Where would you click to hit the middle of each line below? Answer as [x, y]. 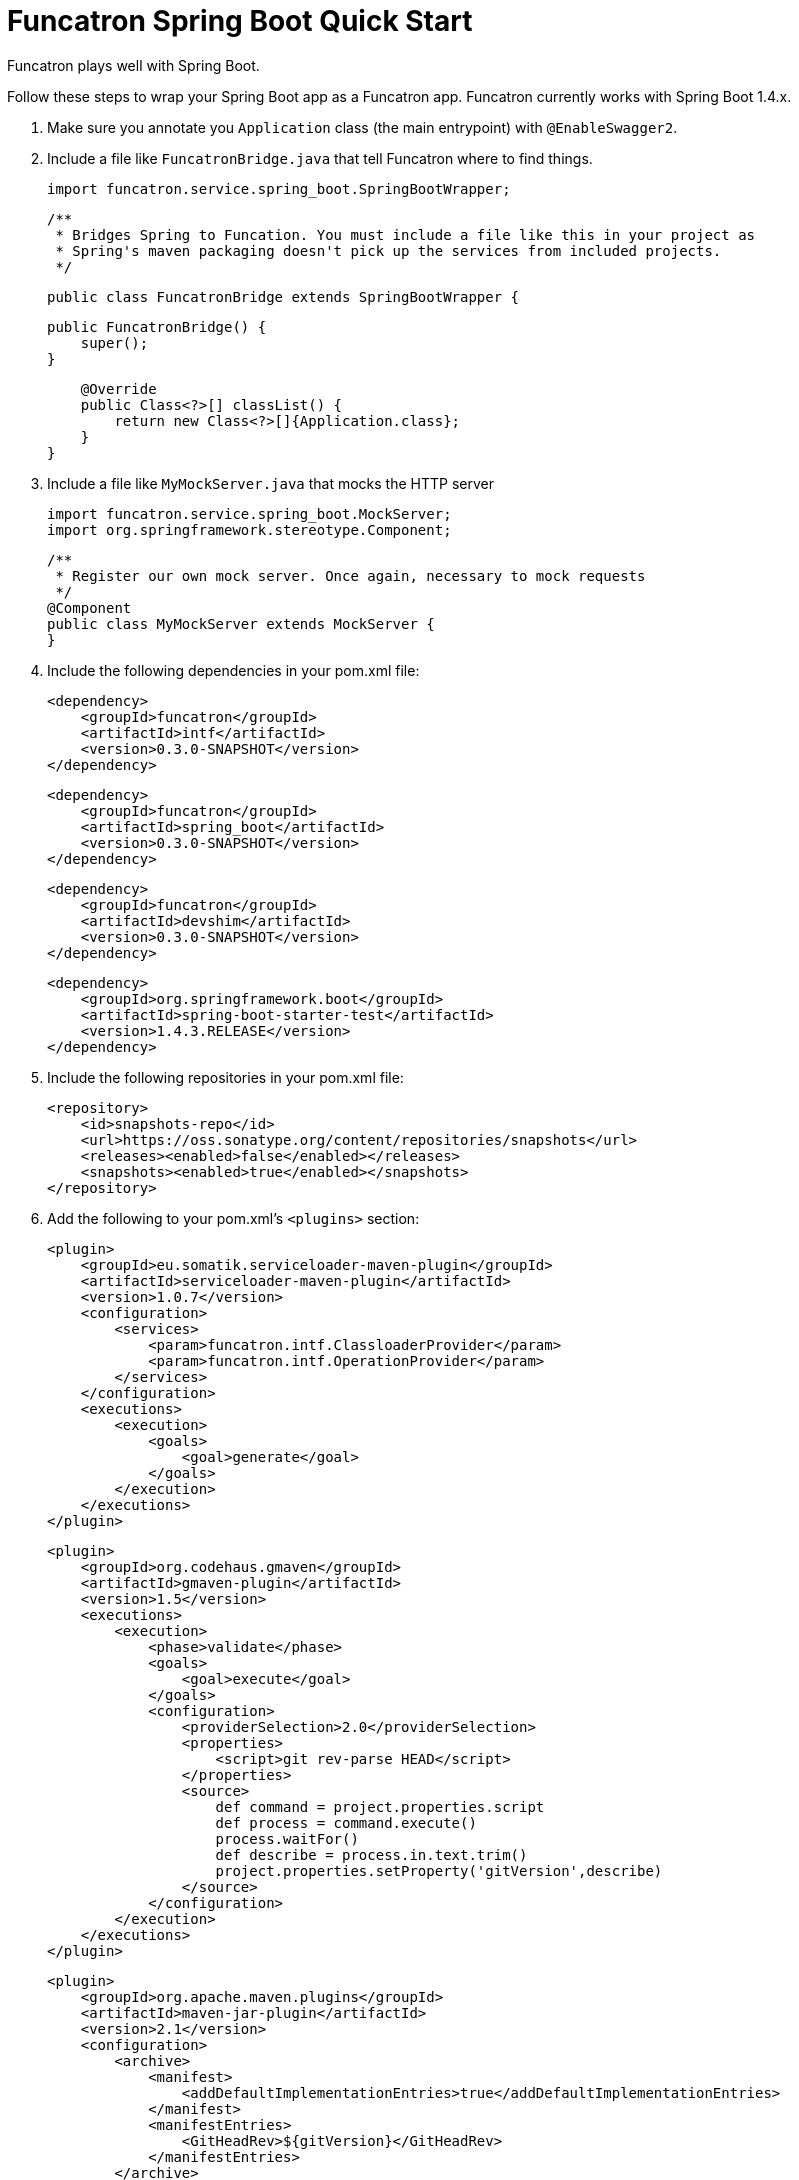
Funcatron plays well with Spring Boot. [133, 65]
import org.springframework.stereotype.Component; [249, 529]
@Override [118, 388]
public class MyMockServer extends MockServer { [241, 623]
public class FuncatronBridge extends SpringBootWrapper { [283, 296]
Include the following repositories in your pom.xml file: [225, 1077]
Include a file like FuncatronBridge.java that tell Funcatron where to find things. [320, 158]
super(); [114, 342]
